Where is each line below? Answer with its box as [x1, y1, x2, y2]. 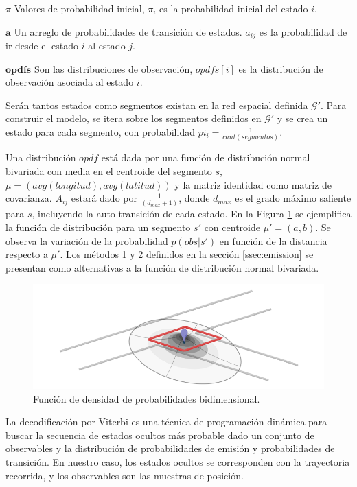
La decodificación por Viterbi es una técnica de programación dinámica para [5, 414, 327, 429]
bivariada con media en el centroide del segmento [5, 163, 212, 178]
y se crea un [277, 111, 328, 126]
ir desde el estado [5, 38, 78, 53]
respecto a [5, 247, 48, 261]
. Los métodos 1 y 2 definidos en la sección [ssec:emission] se [60, 247, 314, 261]
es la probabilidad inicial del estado [159, 1, 308, 15]
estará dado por [71, 191, 137, 205]
